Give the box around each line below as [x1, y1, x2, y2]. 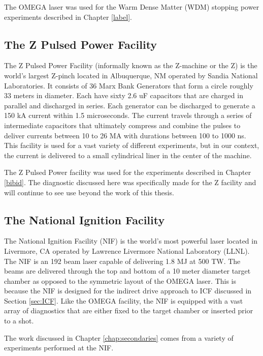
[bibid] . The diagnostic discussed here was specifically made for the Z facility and [4, 176, 256, 187]
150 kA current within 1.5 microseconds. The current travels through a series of [4, 110, 252, 121]
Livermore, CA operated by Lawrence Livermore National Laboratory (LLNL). [4, 245, 250, 256]
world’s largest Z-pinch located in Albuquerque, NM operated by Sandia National [4, 70, 258, 80]
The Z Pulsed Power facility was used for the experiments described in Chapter [4, 167, 251, 177]
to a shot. [4, 315, 34, 326]
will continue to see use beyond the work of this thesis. [4, 187, 174, 197]
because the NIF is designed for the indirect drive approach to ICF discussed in [4, 285, 252, 296]
